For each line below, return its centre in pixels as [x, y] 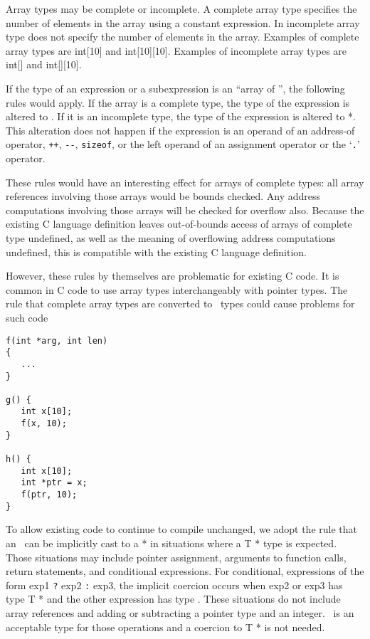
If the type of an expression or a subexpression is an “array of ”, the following [175, 88]
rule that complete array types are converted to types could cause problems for [180, 303]
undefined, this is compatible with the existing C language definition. [156, 252]
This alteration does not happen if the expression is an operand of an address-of [180, 130]
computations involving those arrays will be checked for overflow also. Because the [185, 210]
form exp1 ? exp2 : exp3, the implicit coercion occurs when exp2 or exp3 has [174, 585]
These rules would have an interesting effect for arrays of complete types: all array [185, 182]
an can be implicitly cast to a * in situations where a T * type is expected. [171, 543]
